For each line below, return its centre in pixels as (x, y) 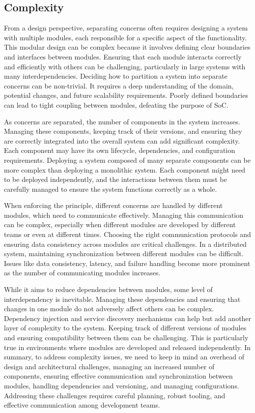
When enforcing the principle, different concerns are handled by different (113, 205)
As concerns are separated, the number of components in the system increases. (122, 121)
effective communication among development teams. (82, 405)
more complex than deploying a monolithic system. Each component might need (125, 169)
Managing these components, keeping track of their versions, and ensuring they (123, 131)
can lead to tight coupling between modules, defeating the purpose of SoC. (116, 104)
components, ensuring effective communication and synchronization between (118, 376)
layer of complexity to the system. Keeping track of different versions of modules (125, 328)
